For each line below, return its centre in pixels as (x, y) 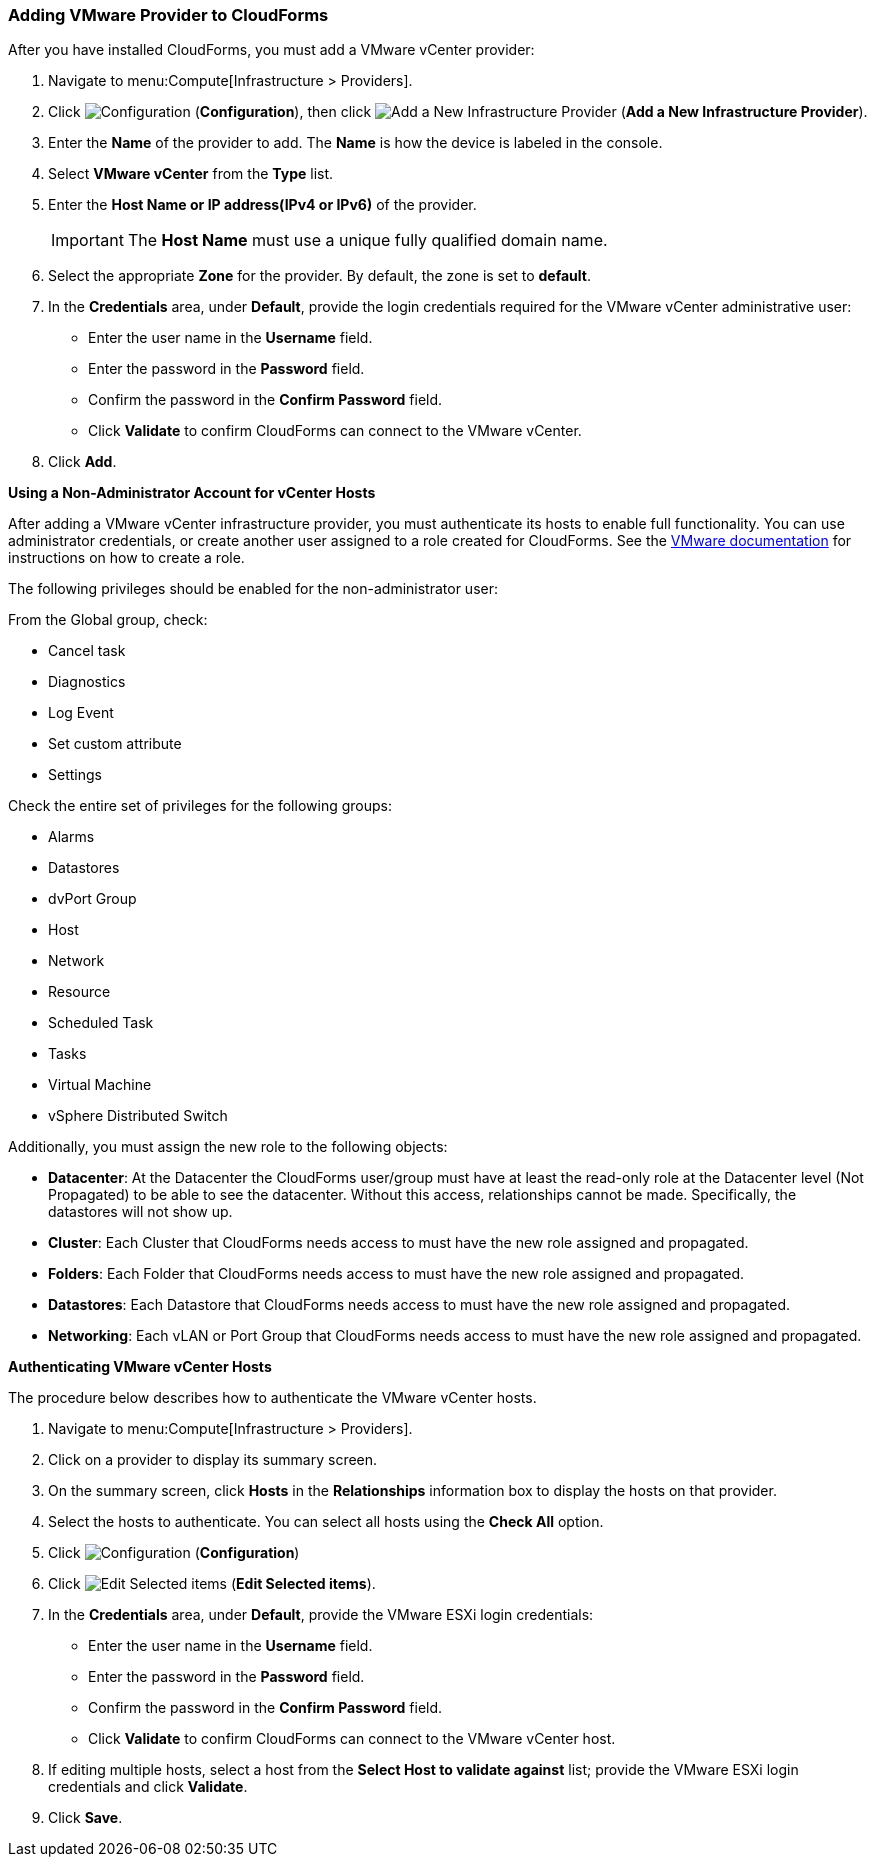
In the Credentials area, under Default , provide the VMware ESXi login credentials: (321, 1615)
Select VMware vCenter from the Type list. (191, 174)
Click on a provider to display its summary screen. (213, 1460)
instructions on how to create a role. (126, 558)
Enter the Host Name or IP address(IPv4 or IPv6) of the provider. (262, 205)
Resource (79, 992)
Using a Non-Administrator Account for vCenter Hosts (192, 493)
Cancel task (87, 651)
